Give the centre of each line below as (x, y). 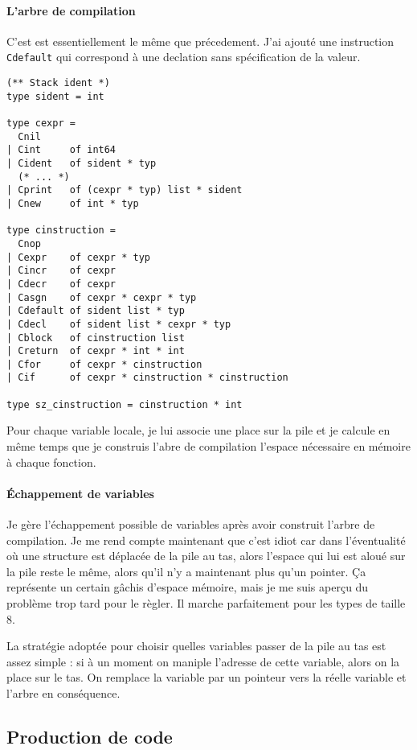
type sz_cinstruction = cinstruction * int (125, 404)
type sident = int (55, 96)
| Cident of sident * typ (82, 163)
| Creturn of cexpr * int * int (96, 351)
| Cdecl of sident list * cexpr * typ (119, 324)
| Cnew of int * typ (73, 203)
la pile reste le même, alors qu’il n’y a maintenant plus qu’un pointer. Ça (186, 571)
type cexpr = (41, 124)
